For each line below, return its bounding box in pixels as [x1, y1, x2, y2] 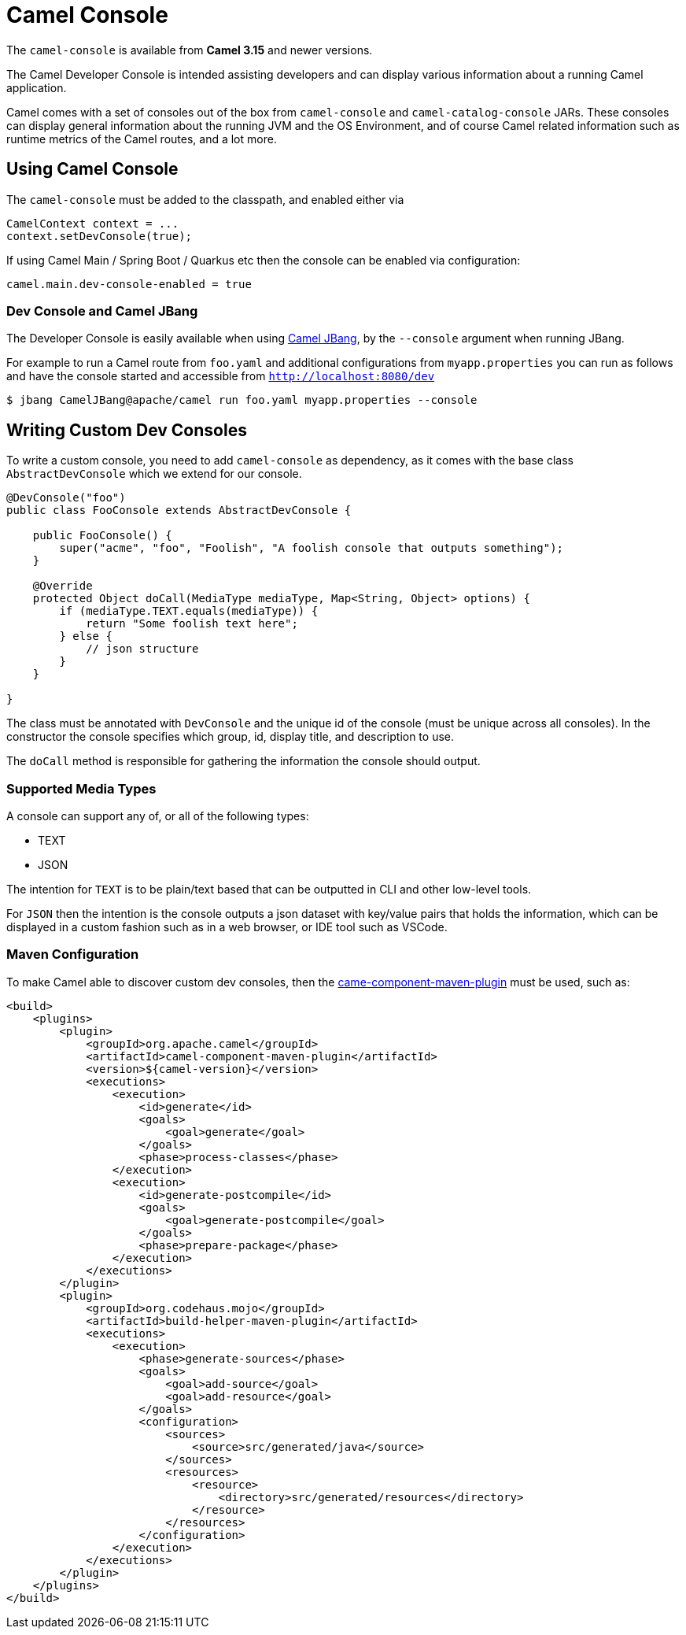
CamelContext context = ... [6, 216, 179, 230]
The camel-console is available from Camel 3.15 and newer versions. [6, 43, 373, 57]
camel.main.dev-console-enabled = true [6, 277, 252, 290]
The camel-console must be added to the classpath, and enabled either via [6, 192, 404, 206]
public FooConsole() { [32, 529, 172, 542]
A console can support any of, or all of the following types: [6, 808, 309, 823]
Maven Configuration [6, 946, 139, 963]
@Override [32, 579, 93, 593]
